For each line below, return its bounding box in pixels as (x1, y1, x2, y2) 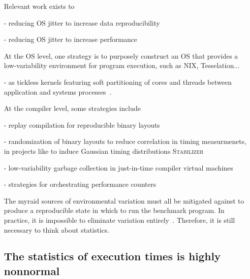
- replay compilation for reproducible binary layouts (4, 119, 160, 130)
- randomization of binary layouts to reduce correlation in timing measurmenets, (4, 136, 247, 146)
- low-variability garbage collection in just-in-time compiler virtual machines (4, 162, 233, 173)
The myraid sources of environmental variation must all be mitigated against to (4, 195, 244, 206)
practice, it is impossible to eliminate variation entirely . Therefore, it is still (4, 214, 235, 225)
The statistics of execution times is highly (4, 248, 221, 264)
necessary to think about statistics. (4, 224, 109, 235)
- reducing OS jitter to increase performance (4, 34, 137, 44)
